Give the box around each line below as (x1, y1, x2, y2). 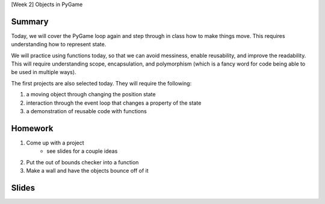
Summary (11, 16, 49, 26)
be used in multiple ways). (11, 69, 76, 76)
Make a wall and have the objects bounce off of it (26, 167, 149, 175)
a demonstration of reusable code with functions (26, 108, 147, 115)
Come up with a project (26, 139, 84, 146)
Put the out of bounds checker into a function (26, 158, 139, 165)
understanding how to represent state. (11, 41, 107, 48)
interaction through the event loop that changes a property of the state (26, 99, 202, 107)
